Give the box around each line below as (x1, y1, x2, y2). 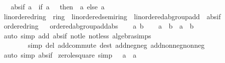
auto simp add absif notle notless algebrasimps (3, 30, 151, 40)
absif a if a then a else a (10, 1, 105, 11)
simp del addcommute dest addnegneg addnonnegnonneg (28, 40, 205, 50)
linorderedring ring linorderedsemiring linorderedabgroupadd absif (3, 11, 221, 21)
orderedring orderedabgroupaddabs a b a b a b (3, 21, 194, 31)
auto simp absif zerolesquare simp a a (3, 49, 137, 60)
